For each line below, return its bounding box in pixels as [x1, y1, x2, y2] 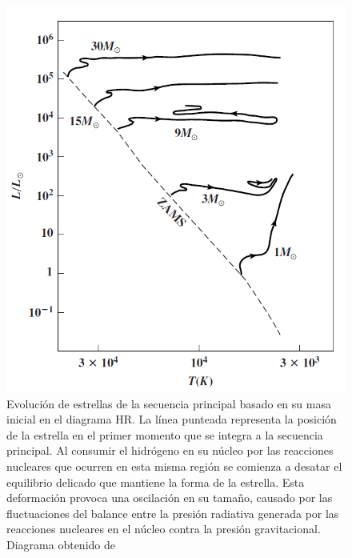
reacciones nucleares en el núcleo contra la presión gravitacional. [6, 520, 321, 537]
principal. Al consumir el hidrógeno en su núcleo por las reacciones [6, 442, 334, 459]
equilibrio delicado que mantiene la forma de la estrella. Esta [6, 473, 305, 490]
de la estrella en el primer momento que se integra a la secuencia [6, 426, 323, 443]
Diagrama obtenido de [6, 536, 115, 552]
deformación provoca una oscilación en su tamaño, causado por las [6, 489, 333, 506]
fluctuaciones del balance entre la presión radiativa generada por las [6, 504, 339, 521]
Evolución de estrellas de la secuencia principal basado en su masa [6, 395, 331, 411]
